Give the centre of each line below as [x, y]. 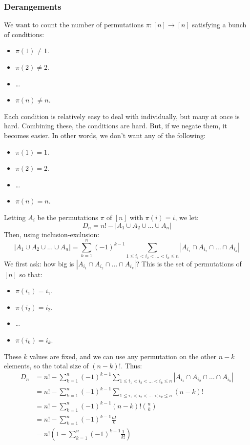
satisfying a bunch [219, 25]
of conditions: [24, 34]
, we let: [187, 217]
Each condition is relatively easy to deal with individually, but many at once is [122, 116]
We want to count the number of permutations [74, 25]
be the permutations [68, 217]
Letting [15, 217]
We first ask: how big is [39, 263]
